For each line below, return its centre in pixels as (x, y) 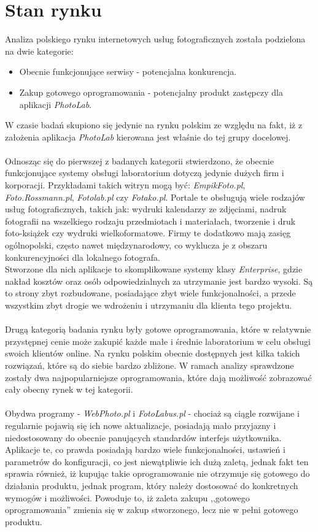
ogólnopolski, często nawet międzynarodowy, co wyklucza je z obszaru (136, 245)
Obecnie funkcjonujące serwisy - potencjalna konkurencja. (128, 71)
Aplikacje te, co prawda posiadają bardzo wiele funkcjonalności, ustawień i (145, 449)
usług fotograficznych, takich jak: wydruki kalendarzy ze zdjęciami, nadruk (146, 209)
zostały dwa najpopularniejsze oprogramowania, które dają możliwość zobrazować (158, 377)
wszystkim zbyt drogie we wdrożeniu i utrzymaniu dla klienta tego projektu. (149, 305)
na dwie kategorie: (39, 51)
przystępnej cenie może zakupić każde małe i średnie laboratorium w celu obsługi (158, 341)
